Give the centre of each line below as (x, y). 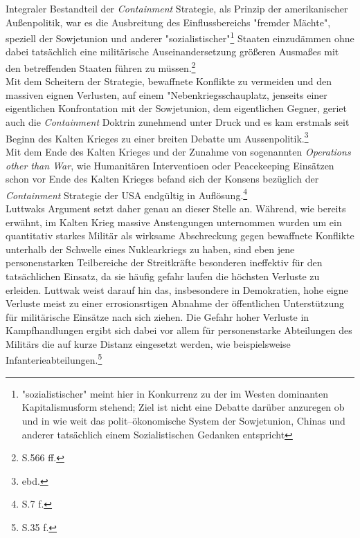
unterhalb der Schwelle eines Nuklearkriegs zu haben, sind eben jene (150, 249)
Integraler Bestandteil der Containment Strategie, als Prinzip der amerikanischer (177, 8)
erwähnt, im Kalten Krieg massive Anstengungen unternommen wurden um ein (174, 222)
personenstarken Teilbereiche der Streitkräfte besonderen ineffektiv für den (164, 262)
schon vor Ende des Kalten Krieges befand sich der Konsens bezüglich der (162, 179)
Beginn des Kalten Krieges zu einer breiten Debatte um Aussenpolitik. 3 (157, 137)
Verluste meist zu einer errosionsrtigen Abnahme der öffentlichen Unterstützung (175, 303)
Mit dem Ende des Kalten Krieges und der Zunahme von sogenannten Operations (178, 151)
